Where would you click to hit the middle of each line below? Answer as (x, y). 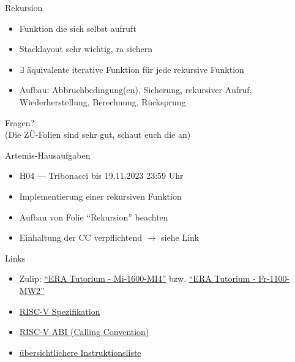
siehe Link (180, 237)
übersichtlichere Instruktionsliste (80, 352)
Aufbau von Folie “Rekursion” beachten (94, 217)
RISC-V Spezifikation (60, 311)
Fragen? (20, 122)
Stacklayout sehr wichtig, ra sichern (86, 49)
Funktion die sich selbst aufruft (78, 28)
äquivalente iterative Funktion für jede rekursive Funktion (136, 69)
